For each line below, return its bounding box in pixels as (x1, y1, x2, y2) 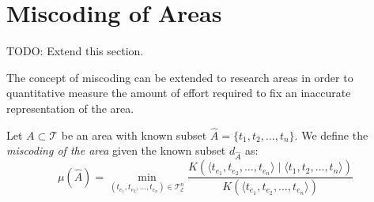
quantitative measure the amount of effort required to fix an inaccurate (6, 84, 351, 101)
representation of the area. (6, 99, 134, 116)
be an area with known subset (61, 126, 207, 143)
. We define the (294, 126, 368, 143)
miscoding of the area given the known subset (6, 142, 226, 159)
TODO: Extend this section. (6, 43, 144, 59)
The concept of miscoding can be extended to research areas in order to (6, 69, 353, 85)
